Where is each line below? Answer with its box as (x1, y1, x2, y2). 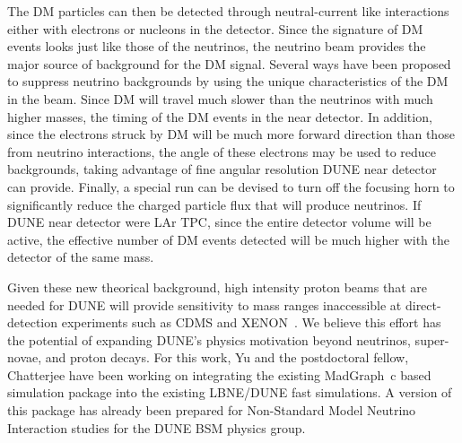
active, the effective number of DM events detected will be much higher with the (7, 230, 450, 248)
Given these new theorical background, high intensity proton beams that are (7, 277, 427, 296)
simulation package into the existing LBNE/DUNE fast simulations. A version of (7, 383, 452, 402)
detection (7, 313, 57, 332)
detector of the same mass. (7, 248, 154, 266)
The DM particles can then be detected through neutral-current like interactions (7, 2, 449, 20)
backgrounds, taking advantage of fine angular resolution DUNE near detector (7, 160, 437, 178)
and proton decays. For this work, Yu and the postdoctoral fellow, (45, 348, 409, 367)
